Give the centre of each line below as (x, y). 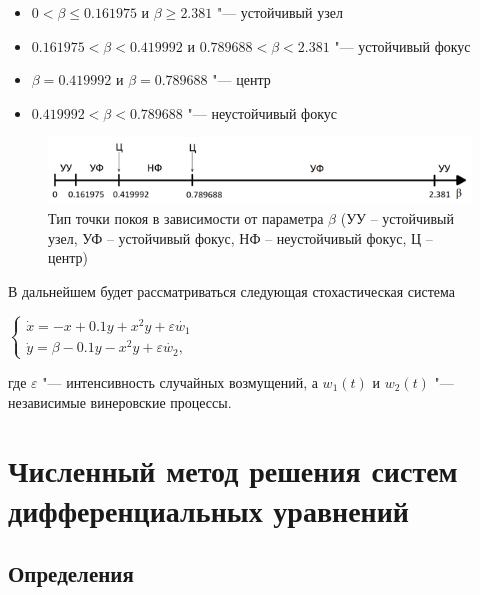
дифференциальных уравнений (209, 509)
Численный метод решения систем (233, 470)
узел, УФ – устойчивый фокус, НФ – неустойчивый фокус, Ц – (240, 237)
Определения (71, 573)
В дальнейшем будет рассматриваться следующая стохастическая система (232, 290)
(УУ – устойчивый (397, 217)
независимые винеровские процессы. (120, 401)
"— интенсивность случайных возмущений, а (180, 381)
